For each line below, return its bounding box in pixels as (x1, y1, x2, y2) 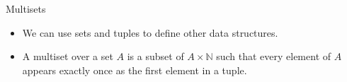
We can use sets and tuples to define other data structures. (22, 25, 278, 40)
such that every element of (216, 49, 331, 64)
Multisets (6, 1, 46, 16)
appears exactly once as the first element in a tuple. (22, 62, 247, 77)
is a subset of (127, 49, 184, 64)
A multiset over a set (22, 49, 113, 64)
